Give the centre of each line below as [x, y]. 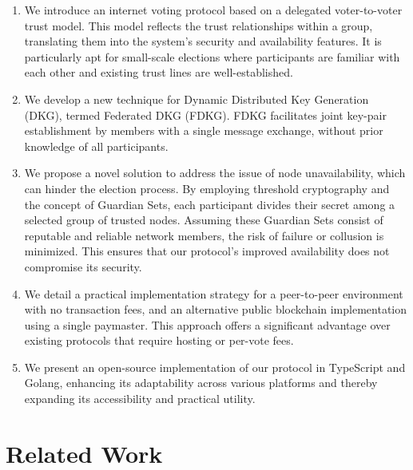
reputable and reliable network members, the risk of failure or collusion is [204, 235]
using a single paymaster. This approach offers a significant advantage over [207, 324]
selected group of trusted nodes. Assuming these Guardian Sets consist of [204, 220]
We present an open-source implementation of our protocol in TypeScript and [215, 367]
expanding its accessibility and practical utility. [140, 399]
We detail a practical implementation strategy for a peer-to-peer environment [214, 293]
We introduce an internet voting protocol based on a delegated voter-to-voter [213, 10]
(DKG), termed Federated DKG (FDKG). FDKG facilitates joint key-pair [205, 115]
